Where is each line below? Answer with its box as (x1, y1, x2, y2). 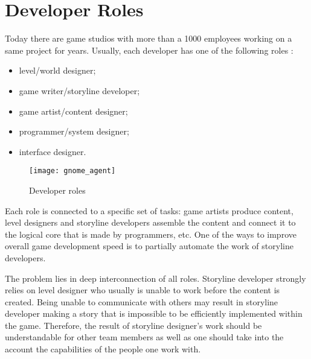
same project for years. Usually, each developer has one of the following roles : (5, 43, 293, 56)
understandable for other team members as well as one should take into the (5, 331, 284, 343)
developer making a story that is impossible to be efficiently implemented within (5, 307, 303, 320)
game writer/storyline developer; (19, 84, 140, 97)
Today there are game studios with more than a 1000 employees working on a (5, 32, 292, 45)
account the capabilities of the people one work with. (5, 343, 201, 355)
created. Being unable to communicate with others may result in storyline (5, 295, 278, 308)
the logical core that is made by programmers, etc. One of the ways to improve (5, 227, 297, 240)
